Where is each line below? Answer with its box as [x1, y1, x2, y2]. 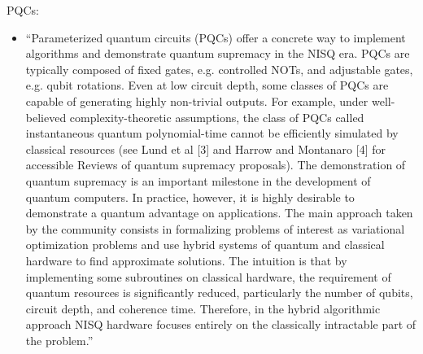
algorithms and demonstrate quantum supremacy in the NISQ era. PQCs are [25, 45, 410, 62]
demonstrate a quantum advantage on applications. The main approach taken [25, 204, 413, 221]
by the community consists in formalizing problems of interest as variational [25, 220, 405, 237]
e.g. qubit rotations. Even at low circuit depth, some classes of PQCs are [25, 76, 389, 94]
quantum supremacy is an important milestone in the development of [25, 172, 371, 189]
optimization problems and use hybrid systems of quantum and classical [25, 236, 385, 253]
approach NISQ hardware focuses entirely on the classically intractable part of [25, 316, 416, 333]
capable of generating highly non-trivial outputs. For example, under [25, 92, 368, 109]
